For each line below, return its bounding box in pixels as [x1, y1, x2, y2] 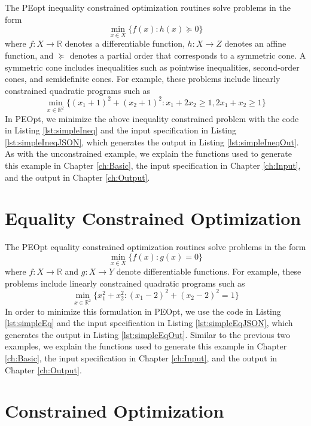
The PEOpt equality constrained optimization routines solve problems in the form [5, 241, 306, 253]
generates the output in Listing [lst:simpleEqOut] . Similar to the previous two [5, 328, 290, 340]
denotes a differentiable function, [65, 37, 185, 50]
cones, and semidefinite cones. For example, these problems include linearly [5, 72, 280, 85]
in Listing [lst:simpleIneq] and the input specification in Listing [5, 124, 237, 136]
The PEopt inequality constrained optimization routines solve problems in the [5, 1, 291, 13]
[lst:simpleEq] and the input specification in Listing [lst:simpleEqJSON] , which [5, 317, 293, 329]
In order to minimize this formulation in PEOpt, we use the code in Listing [5, 305, 281, 317]
